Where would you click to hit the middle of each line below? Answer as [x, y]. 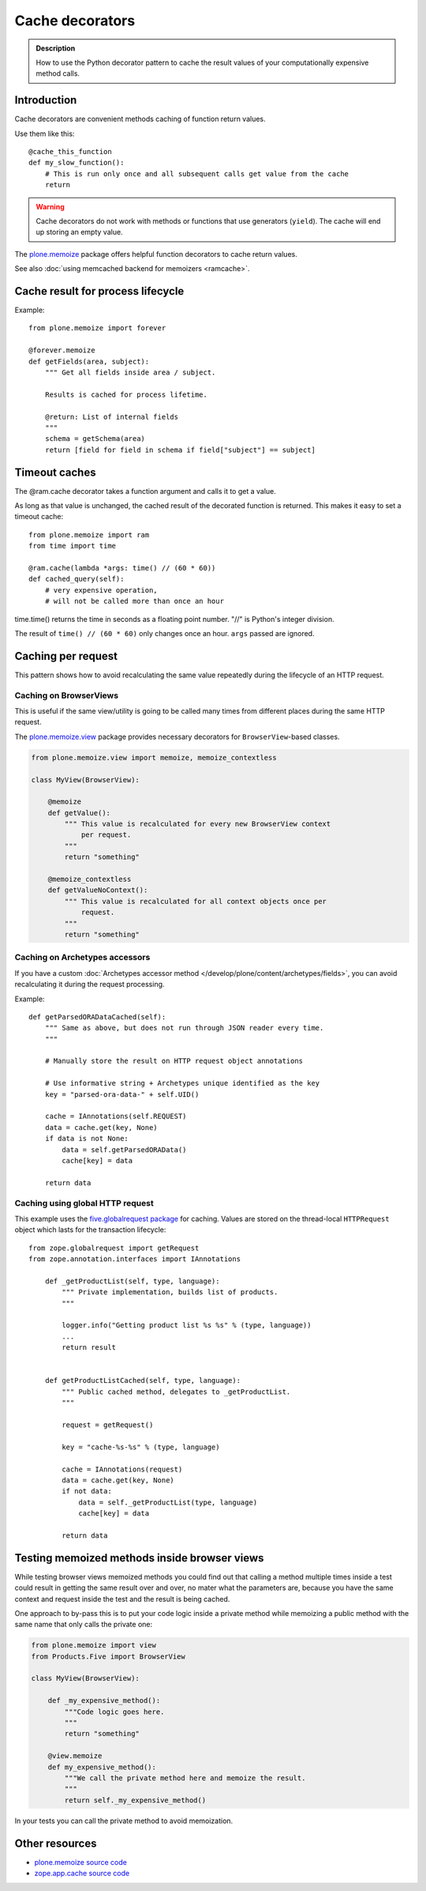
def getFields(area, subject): [89, 361]
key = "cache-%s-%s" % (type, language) [141, 1447]
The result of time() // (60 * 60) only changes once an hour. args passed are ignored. [164, 633]
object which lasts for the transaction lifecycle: [90, 1230]
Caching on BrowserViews [66, 695]
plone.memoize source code [81, 1862]
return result [89, 1348]
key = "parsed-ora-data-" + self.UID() [122, 1094]
